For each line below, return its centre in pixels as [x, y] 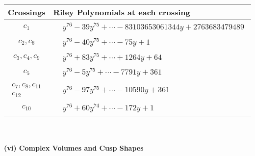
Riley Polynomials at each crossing [122, 12]
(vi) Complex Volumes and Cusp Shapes [74, 148]
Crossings [27, 12]
